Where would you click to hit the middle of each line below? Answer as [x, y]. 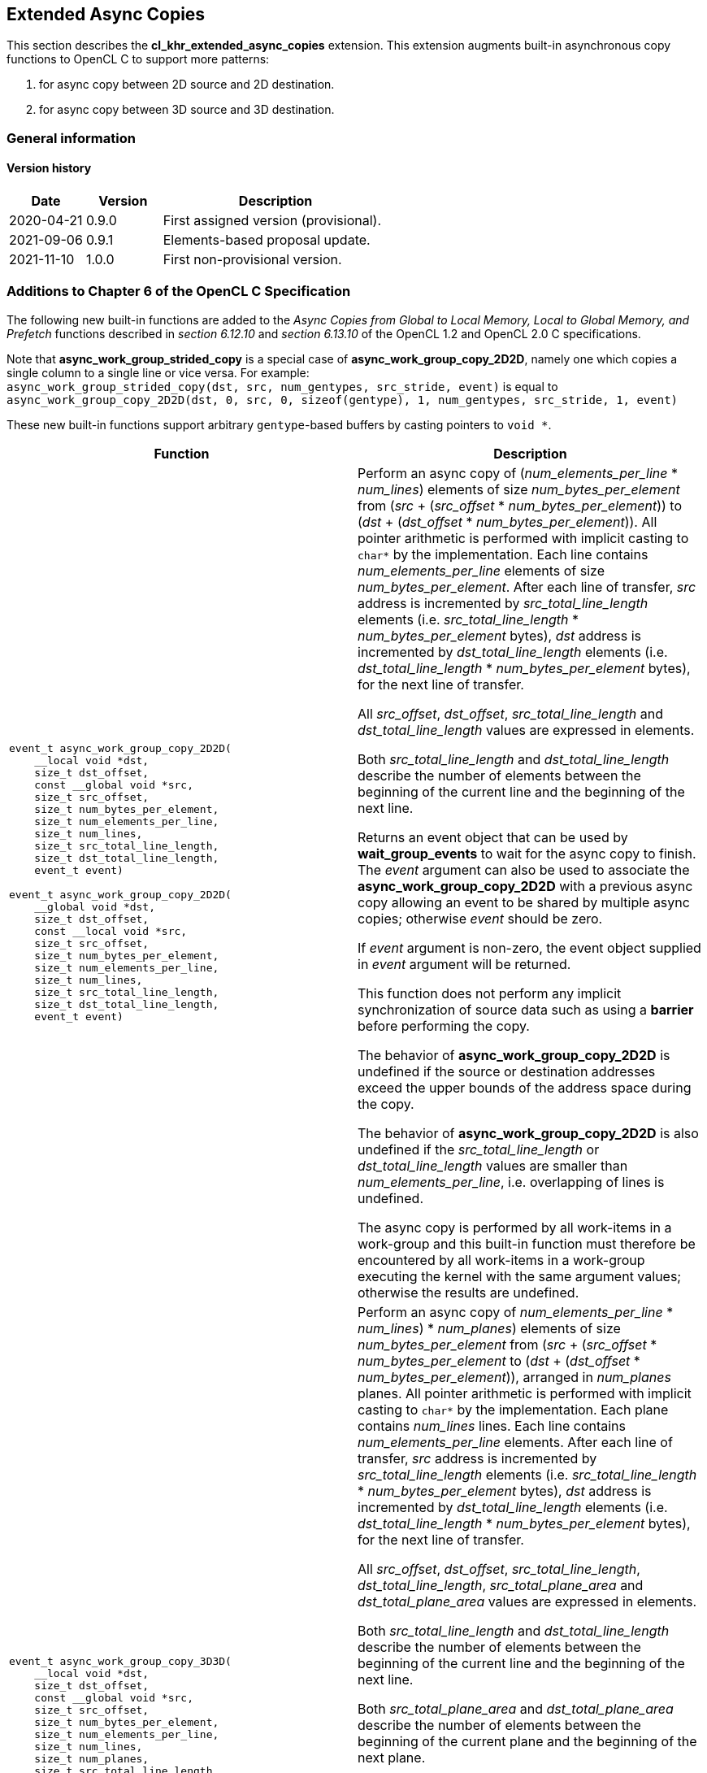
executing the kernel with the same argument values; [520, 1276]
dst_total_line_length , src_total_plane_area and [501, 1585]
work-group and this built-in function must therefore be [527, 1243]
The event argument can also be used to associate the [524, 869]
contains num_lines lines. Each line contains [492, 1425]
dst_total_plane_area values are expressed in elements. [527, 1601]
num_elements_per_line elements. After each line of [515, 1442]
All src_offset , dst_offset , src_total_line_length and [510, 713]
